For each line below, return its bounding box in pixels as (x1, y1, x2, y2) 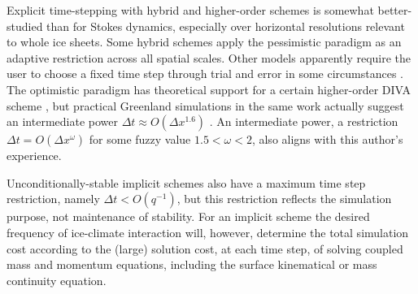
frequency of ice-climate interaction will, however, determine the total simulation (7, 223, 409, 240)
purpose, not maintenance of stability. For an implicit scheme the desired (7, 208, 370, 225)
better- (377, 2, 412, 18)
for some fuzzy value (89, 131, 191, 148)
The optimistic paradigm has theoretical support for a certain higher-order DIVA (7, 80, 411, 97)
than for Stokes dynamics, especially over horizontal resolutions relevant (46, 17, 405, 34)
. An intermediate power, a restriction (209, 113, 398, 130)
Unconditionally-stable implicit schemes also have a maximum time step (7, 174, 366, 191)
